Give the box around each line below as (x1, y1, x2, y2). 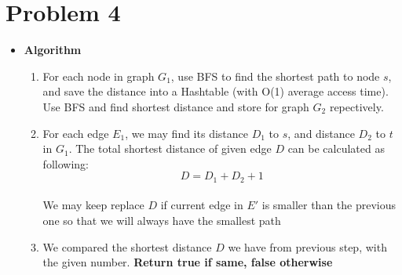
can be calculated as (287, 140, 385, 157)
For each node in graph (42, 67, 155, 84)
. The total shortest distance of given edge (68, 140, 272, 157)
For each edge (42, 125, 109, 141)
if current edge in (160, 197, 243, 213)
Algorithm (24, 42, 82, 58)
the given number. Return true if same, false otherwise (42, 254, 333, 270)
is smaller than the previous (261, 197, 397, 213)
